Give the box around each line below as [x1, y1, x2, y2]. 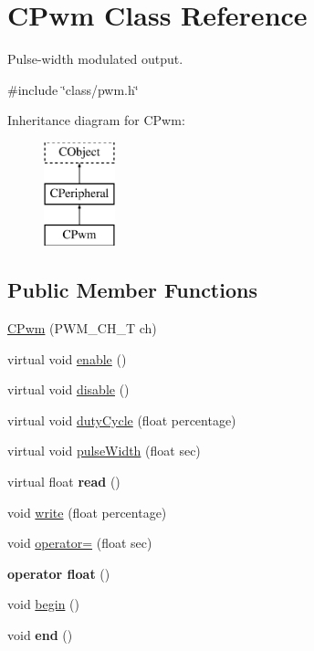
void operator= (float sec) [7, 533, 152, 552]
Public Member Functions [7, 276, 257, 304]
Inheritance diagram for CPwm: [7, 110, 185, 130]
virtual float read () [7, 472, 120, 491]
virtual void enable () [7, 349, 127, 368]
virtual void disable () [7, 380, 130, 399]
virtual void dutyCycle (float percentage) [7, 410, 236, 429]
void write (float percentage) [7, 502, 167, 521]
